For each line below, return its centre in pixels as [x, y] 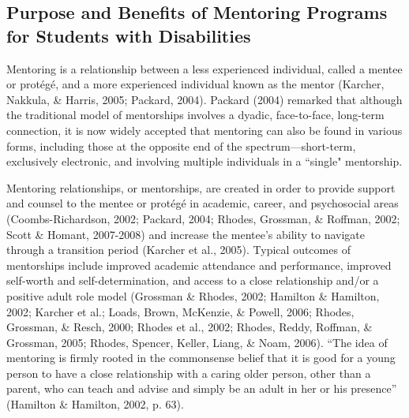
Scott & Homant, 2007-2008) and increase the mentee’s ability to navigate [186, 234]
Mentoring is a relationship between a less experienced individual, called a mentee [204, 68]
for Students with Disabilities [129, 35]
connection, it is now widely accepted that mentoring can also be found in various [204, 130]
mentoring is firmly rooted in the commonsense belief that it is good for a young [201, 358]
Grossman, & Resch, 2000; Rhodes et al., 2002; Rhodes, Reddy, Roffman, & [189, 327]
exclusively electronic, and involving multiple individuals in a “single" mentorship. [204, 161]
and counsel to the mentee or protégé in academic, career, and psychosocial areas [203, 203]
